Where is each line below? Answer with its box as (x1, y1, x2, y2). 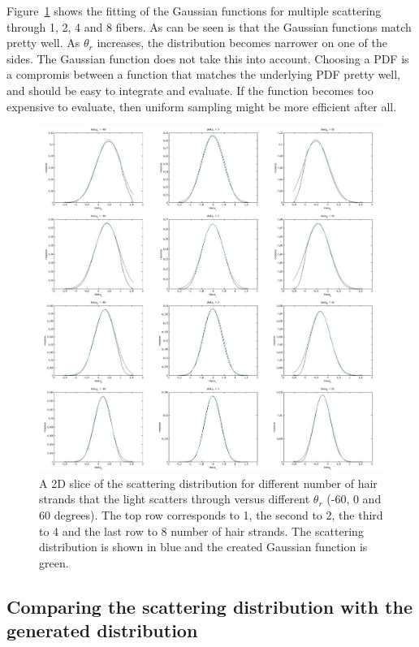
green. (39, 554, 69, 571)
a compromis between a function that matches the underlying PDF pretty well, (6, 66, 401, 83)
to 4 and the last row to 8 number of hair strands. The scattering (39, 522, 364, 539)
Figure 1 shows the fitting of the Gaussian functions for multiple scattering (6, 2, 382, 19)
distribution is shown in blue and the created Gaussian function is (39, 538, 368, 555)
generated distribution (6, 618, 198, 643)
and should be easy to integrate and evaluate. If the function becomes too (6, 81, 374, 98)
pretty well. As (6, 34, 80, 51)
